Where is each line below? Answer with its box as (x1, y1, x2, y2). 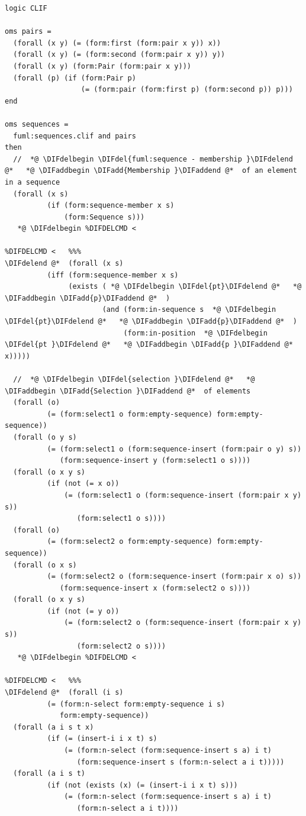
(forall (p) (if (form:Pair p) (13, 73, 136, 82)
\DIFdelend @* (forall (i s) (5, 688, 124, 697)
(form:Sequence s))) (64, 212, 145, 221)
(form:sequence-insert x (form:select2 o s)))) (60, 583, 251, 592)
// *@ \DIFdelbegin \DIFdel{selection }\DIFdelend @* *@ (13, 375, 255, 383)
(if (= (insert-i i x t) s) (47, 734, 157, 743)
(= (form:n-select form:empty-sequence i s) (47, 699, 226, 708)
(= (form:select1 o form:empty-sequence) (47, 409, 212, 418)
